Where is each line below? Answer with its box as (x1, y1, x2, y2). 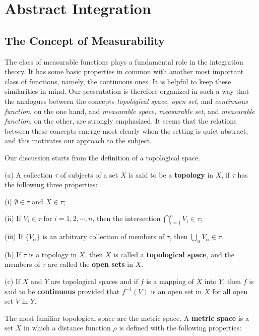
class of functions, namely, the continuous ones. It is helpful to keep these (5, 76, 231, 86)
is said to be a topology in (128, 169, 214, 180)
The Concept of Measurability (5, 32, 165, 48)
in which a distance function (24, 322, 111, 333)
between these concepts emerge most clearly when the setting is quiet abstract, (5, 125, 248, 136)
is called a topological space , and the (113, 249, 234, 259)
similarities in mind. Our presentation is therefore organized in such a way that (5, 86, 249, 96)
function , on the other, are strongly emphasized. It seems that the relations (5, 116, 237, 126)
